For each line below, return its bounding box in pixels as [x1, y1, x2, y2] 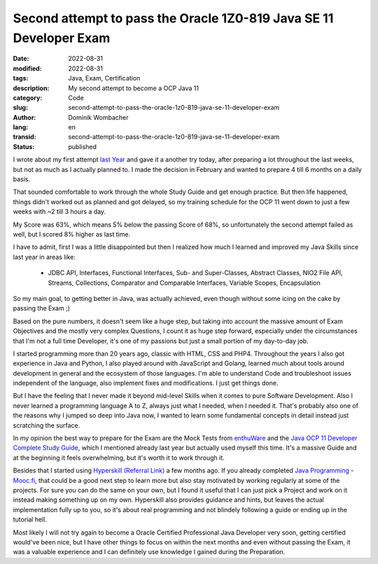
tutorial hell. [13, 515, 47, 524]
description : [13, 84, 50, 92]
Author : [13, 113, 36, 122]
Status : [13, 142, 35, 150]
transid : [13, 133, 36, 141]
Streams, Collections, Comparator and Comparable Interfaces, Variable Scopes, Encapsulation [48, 279, 321, 287]
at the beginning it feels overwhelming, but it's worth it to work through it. [13, 453, 225, 462]
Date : [13, 55, 29, 63]
